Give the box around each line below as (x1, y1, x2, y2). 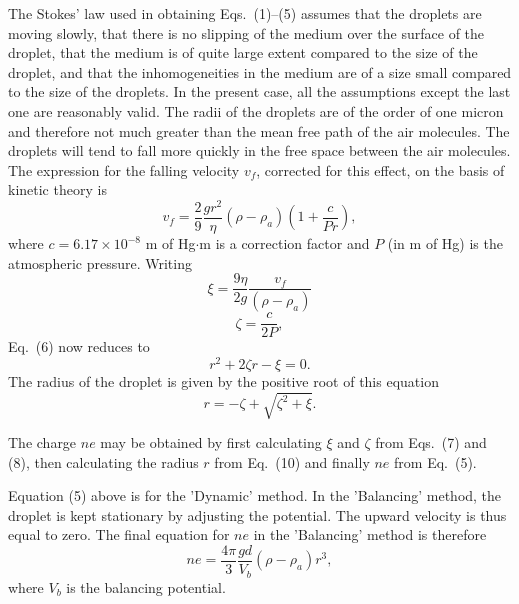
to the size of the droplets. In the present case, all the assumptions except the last (8, 81, 511, 102)
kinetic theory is (8, 179, 107, 200)
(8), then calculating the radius (8, 451, 199, 472)
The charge (8, 432, 77, 453)
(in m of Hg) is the (387, 233, 503, 254)
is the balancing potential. (66, 576, 226, 597)
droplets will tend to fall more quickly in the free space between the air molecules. (8, 140, 511, 161)
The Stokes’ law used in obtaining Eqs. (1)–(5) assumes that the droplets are (8, 3, 482, 23)
